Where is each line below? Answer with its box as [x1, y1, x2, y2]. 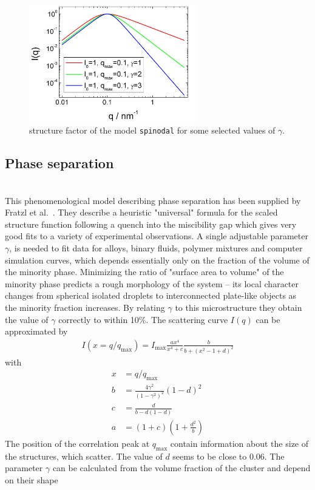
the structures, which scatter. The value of [5, 449, 163, 462]
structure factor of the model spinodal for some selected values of [29, 124, 276, 137]
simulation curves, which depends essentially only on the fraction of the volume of [5, 253, 310, 266]
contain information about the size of [170, 437, 309, 449]
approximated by [5, 325, 68, 338]
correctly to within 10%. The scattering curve [58, 313, 228, 325]
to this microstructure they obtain [175, 301, 302, 313]
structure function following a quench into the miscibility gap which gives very [5, 217, 297, 230]
